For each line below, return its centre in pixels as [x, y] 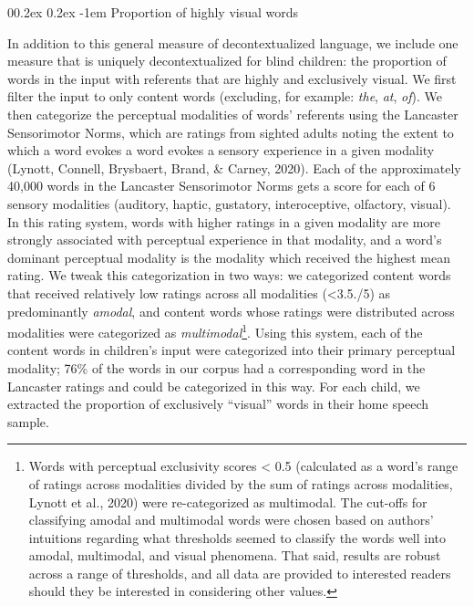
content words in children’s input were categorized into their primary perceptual [232, 350]
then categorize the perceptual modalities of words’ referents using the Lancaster [233, 114]
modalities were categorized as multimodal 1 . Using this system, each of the [215, 331]
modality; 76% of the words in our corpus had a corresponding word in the [216, 367]
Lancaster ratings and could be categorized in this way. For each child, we [214, 386]
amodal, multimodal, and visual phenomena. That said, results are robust [235, 555]
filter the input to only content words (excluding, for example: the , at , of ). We [225, 96]
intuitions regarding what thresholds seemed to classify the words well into [237, 537]
